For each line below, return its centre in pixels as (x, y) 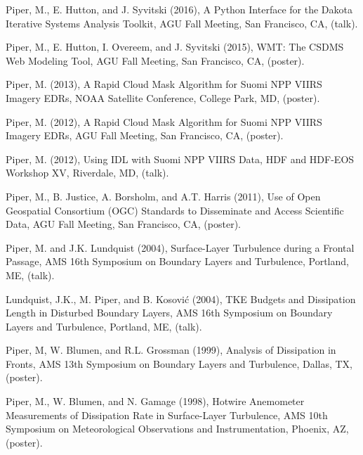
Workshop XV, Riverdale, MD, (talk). (87, 173)
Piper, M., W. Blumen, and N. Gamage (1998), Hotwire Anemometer (155, 401)
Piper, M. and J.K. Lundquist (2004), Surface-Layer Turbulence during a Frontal (180, 247)
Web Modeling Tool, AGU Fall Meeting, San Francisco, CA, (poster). (155, 60)
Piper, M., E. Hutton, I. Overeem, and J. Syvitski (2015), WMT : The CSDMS (175, 47)
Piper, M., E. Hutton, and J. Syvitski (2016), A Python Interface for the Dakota (179, 9)
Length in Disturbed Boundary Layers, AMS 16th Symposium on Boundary (169, 313)
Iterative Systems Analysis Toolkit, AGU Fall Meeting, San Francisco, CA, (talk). (182, 23)
